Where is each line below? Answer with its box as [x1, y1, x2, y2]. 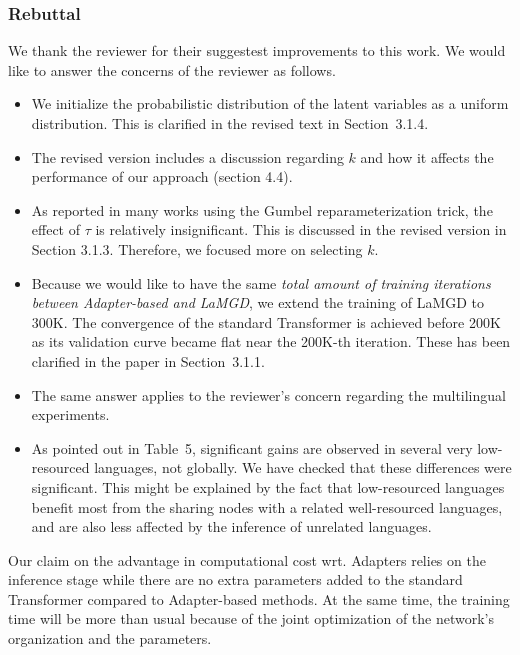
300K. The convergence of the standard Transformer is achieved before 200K [31, 311, 501, 332]
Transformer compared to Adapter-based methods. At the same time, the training [8, 588, 510, 609]
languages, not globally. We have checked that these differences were [94, 457, 512, 478]
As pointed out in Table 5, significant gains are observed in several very [31, 437, 473, 458]
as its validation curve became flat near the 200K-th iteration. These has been [31, 331, 511, 352]
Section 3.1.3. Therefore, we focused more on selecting [31, 238, 363, 259]
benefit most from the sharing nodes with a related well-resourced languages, [31, 496, 503, 517]
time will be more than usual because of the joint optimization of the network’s [8, 608, 495, 629]
